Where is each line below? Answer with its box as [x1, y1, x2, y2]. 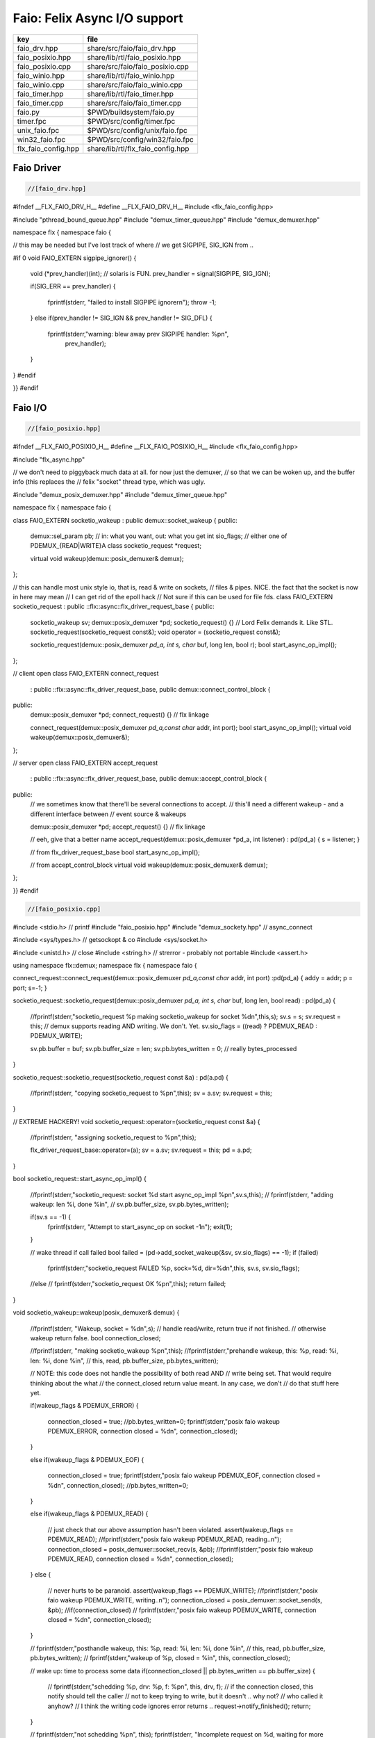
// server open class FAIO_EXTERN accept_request [12, 758, 158, 767]
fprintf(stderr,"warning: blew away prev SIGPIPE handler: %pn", [47, 330, 229, 338]
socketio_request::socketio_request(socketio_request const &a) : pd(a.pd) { [12, 1073, 229, 1081]
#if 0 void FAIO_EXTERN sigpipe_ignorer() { [12, 254, 137, 262]
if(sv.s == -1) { [30, 1213, 72, 1221]
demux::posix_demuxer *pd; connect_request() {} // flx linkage [30, 710, 210, 719]
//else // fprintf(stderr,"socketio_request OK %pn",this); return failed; [30, 1280, 226, 1288]
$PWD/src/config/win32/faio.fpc [87, 134, 194, 144]
